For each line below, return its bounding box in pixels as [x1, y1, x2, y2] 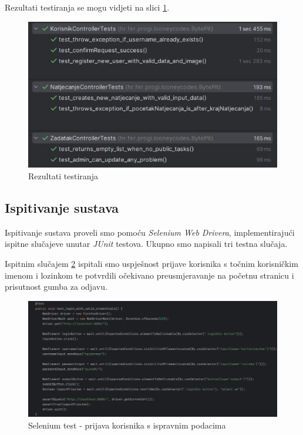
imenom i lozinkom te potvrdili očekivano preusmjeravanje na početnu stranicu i [5, 269, 294, 281]
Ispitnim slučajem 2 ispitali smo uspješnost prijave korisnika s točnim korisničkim [5, 257, 298, 269]
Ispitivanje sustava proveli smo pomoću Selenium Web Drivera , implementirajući [5, 226, 295, 238]
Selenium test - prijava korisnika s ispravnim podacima [28, 419, 226, 431]
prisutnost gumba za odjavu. [5, 280, 107, 293]
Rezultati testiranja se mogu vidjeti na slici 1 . [5, 1, 170, 13]
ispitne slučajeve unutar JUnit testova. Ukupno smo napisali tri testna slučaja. [5, 237, 288, 250]
